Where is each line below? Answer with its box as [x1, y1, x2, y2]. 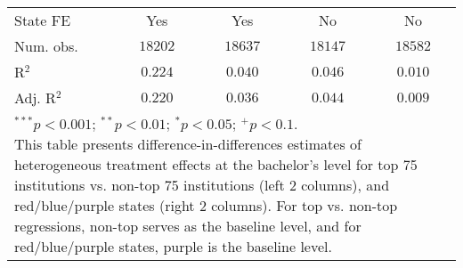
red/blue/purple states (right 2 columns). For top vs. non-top [14, 195, 398, 215]
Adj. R [14, 87, 56, 108]
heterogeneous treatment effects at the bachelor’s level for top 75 [14, 154, 418, 175]
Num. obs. [14, 36, 78, 56]
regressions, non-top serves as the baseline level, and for [14, 215, 361, 236]
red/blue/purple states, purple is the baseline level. [14, 236, 332, 256]
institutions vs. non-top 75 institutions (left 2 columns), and [14, 175, 390, 195]
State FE [14, 10, 71, 30]
